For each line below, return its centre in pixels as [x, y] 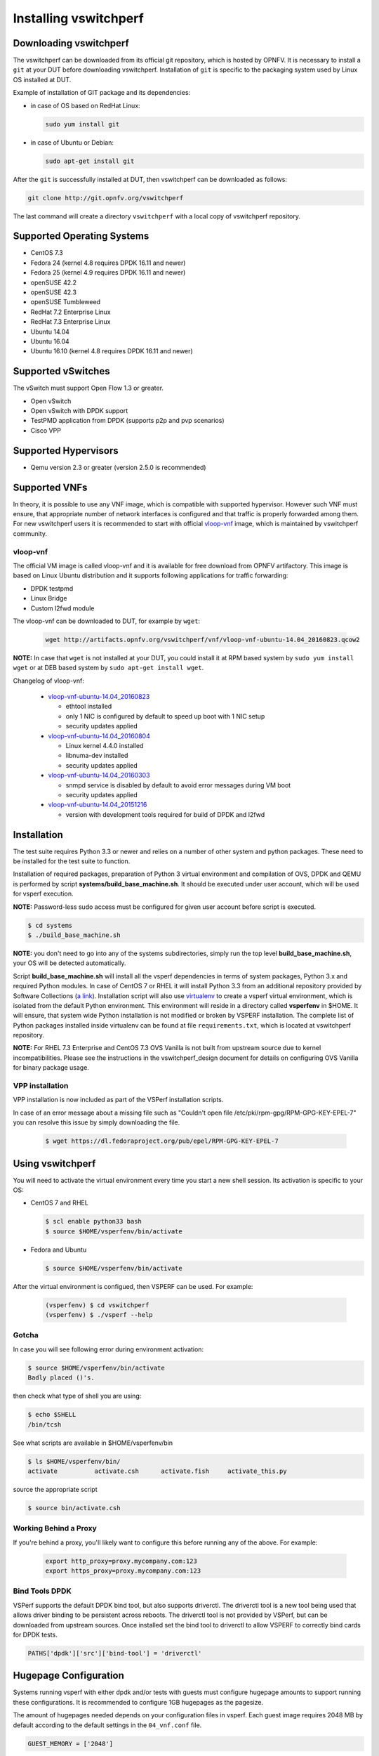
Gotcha [26, 1335]
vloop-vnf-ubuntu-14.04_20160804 [99, 736]
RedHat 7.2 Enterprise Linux [71, 312]
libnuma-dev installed [97, 756]
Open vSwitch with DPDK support [79, 411]
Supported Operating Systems [81, 236]
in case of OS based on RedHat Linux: [85, 105]
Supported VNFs [50, 487]
